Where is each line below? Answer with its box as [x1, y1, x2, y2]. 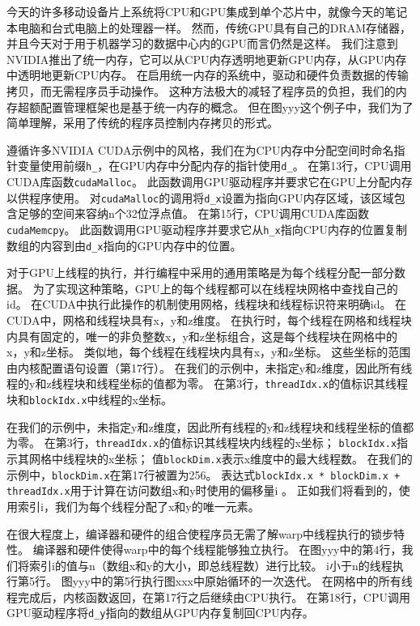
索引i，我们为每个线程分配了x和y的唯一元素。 [17, 497, 260, 514]
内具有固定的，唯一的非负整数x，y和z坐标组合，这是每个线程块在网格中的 [6, 327, 397, 344]
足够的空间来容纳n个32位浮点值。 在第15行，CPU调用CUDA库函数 [17, 205, 369, 222]
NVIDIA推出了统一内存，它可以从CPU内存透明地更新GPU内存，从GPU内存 [6, 50, 407, 67]
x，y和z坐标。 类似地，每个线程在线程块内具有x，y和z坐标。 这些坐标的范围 [6, 343, 411, 360]
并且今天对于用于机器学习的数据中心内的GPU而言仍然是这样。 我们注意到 [6, 35, 398, 52]
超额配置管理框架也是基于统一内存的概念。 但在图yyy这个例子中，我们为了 [17, 98, 414, 115]
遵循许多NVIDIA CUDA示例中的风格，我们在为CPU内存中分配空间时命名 [6, 141, 394, 158]
